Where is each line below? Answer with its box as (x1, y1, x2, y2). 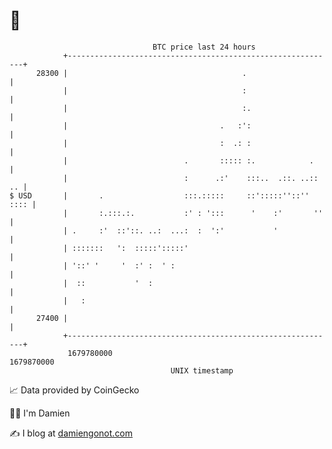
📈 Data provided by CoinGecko (9, 384, 140, 396)
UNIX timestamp (170, 365, 234, 376)
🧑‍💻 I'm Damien (9, 407, 71, 419)
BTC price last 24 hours (152, 42, 256, 52)
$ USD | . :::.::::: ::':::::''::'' (9, 190, 310, 201)
